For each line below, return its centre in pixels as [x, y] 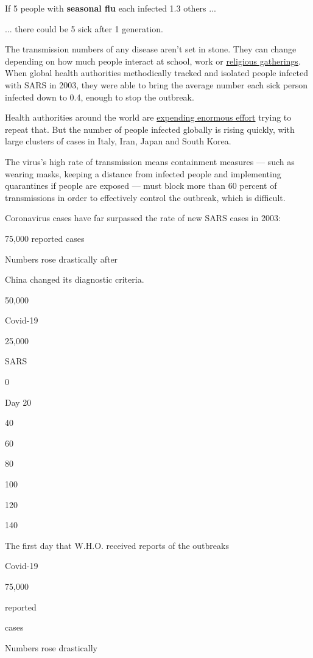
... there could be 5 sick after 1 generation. [84, 28]
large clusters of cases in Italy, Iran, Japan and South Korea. [118, 141]
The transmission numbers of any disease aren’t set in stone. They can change [151, 49]
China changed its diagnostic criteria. [75, 279]
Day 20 [18, 402]
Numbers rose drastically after [62, 259]
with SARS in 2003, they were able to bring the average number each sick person [156, 84]
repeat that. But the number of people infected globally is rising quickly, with [150, 129]
